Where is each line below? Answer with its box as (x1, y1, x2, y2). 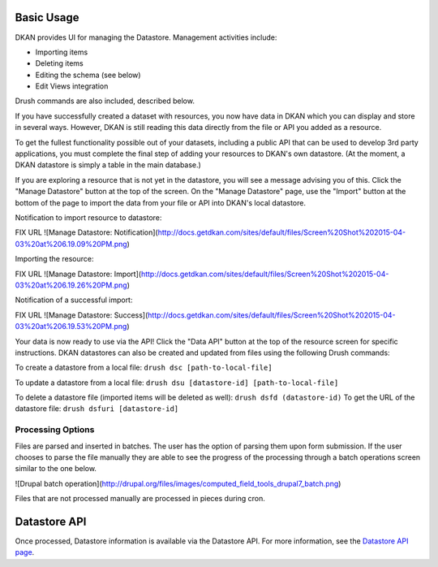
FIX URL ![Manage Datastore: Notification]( (15, 227, 158, 237)
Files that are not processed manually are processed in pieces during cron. (15, 494, 265, 504)
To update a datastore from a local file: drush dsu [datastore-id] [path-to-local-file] (15, 378, 339, 387)
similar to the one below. (15, 464, 97, 474)
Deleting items (35, 58, 84, 68)
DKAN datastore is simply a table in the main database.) (15, 160, 202, 170)
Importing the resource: (15, 254, 94, 264)
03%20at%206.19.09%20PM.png (15, 239, 127, 249)
